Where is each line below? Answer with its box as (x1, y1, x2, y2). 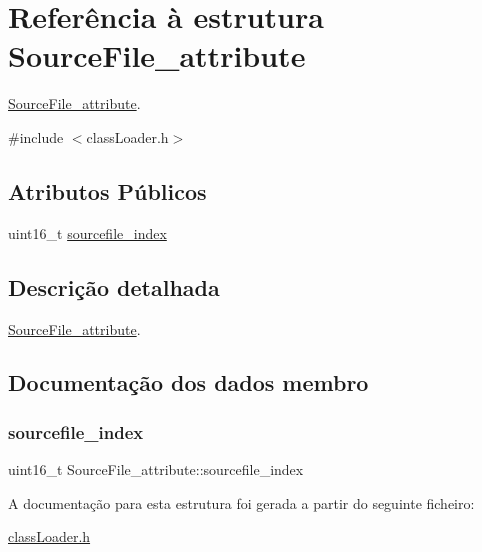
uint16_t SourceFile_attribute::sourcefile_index (8, 459, 304, 480)
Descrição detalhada (8, 271, 220, 302)
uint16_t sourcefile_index (8, 222, 167, 243)
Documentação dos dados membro (8, 367, 369, 398)
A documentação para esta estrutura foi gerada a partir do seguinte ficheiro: (8, 492, 475, 513)
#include (8, 126, 64, 147)
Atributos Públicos (8, 175, 207, 206)
